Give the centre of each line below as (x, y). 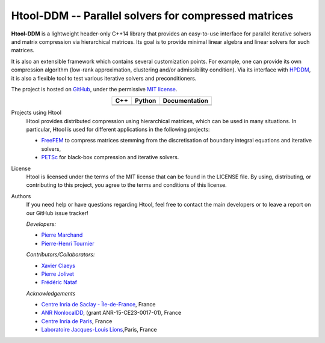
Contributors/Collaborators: (60, 255)
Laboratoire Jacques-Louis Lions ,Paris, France (99, 330)
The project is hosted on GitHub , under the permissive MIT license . (94, 89)
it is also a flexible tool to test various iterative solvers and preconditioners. (104, 78)
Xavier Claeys (58, 266)
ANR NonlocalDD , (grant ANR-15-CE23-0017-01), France (111, 313)
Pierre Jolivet (58, 274)
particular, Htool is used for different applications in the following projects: (118, 130)
